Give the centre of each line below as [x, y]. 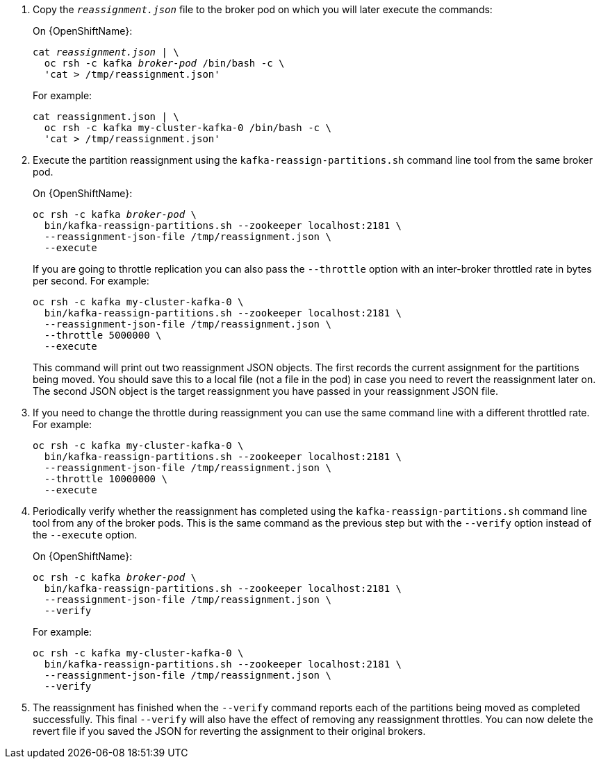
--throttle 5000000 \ [103, 335]
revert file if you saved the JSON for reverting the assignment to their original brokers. [229, 731]
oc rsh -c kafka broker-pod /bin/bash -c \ [164, 63]
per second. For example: [91, 281]
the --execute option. [85, 535]
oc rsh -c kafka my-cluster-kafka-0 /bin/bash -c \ [188, 128]
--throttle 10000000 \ [106, 479]
